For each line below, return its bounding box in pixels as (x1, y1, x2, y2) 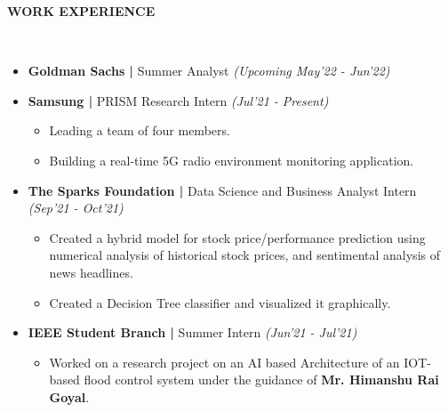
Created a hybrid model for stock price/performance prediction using (49, 228, 426, 246)
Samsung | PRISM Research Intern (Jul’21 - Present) (28, 91, 329, 109)
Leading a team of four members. (49, 121, 230, 140)
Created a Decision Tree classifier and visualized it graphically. (49, 293, 391, 311)
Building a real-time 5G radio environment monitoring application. (49, 150, 414, 169)
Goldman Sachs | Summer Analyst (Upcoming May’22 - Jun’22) (28, 61, 390, 80)
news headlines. (49, 263, 133, 281)
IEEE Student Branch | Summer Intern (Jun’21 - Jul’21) (28, 323, 357, 342)
